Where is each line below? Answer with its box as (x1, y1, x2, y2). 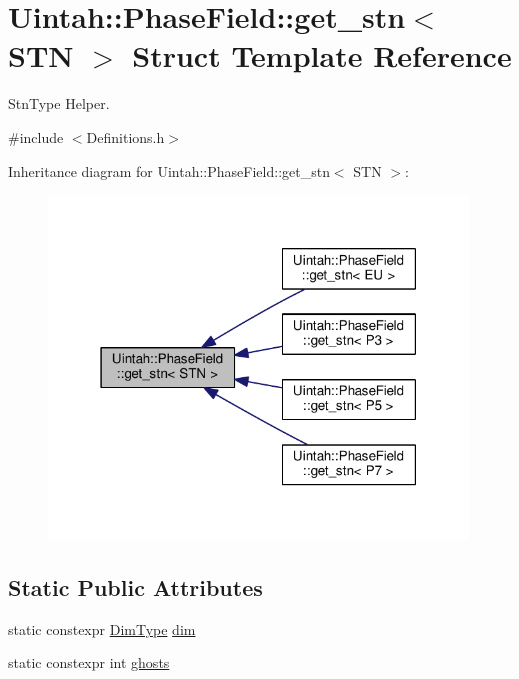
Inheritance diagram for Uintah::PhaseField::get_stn (8, 160, 330, 181)
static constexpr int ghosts (8, 652, 170, 673)
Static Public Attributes (8, 572, 263, 603)
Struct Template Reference (132, 35, 512, 76)
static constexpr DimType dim (8, 618, 196, 639)
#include (8, 126, 64, 147)
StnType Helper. (8, 93, 110, 114)
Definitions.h (86, 126, 165, 147)
